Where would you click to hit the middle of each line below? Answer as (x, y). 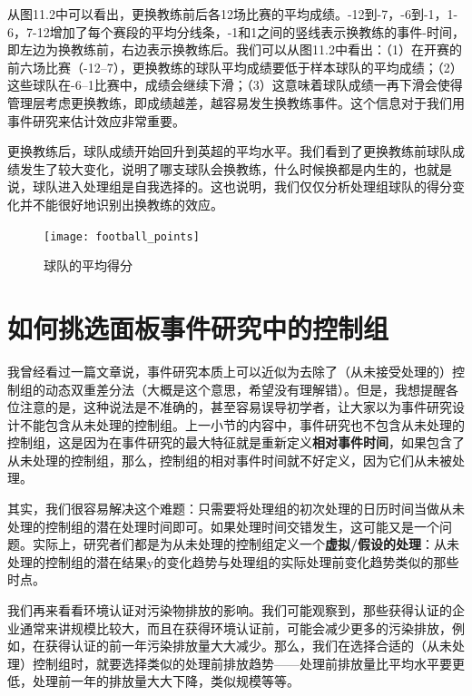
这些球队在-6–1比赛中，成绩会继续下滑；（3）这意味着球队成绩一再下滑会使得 (235, 85)
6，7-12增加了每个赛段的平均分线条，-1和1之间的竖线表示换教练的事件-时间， (236, 31)
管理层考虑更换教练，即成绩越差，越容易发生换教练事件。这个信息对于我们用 (236, 102)
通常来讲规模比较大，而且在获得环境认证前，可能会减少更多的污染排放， (236, 627)
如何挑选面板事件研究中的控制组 (198, 327)
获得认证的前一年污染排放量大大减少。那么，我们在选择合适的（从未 (248, 646)
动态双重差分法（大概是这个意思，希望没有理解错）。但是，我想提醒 (245, 389)
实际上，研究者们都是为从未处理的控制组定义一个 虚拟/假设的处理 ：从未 (246, 544)
